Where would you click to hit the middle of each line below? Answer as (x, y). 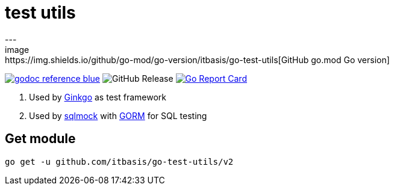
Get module (40, 139)
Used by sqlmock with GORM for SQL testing (118, 115)
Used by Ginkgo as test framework (98, 97)
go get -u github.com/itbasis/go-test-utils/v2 (119, 161)
